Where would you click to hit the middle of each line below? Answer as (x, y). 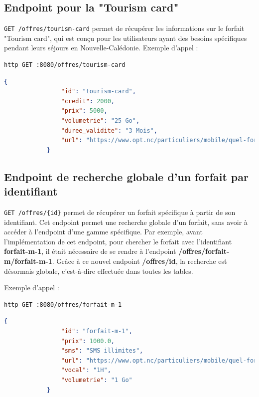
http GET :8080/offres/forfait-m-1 (63, 304)
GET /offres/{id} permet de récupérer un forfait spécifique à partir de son (120, 212)
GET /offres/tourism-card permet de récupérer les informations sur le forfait (124, 28)
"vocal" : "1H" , (86, 370)
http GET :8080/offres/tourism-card (65, 65)
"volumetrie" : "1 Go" (97, 380)
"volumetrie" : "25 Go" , (100, 121)
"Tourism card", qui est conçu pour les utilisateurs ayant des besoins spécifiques (126, 38)
